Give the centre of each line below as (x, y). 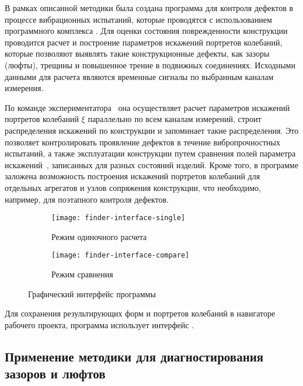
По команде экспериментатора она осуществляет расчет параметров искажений (147, 107)
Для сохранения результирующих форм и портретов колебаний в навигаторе (140, 313)
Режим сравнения (82, 274)
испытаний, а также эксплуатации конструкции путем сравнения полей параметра (150, 153)
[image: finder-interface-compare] (121, 255)
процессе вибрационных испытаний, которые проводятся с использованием (138, 19)
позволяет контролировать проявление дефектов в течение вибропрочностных (142, 142)
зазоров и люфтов (55, 373)
